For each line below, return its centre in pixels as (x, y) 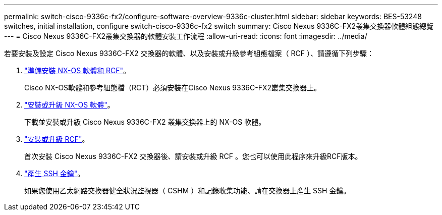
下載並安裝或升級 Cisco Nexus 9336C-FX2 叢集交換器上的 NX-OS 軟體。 (145, 122)
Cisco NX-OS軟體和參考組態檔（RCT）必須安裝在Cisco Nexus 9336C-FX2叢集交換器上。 (173, 88)
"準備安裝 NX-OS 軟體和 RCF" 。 (77, 70)
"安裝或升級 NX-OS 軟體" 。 (69, 105)
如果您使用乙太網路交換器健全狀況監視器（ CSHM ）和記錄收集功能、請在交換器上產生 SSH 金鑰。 (187, 191)
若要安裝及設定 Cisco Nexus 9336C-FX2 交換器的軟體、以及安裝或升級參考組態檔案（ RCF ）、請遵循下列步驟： (189, 53)
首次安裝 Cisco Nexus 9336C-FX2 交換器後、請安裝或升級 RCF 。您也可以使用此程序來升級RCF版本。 (193, 156)
